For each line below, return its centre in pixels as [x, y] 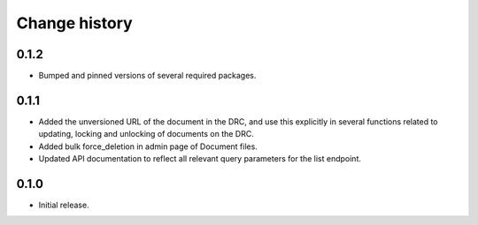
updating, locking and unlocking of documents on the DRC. [146, 134]
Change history [74, 23]
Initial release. [64, 205]
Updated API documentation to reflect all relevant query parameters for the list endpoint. [200, 159]
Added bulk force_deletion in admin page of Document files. [148, 146]
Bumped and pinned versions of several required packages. [147, 76]
